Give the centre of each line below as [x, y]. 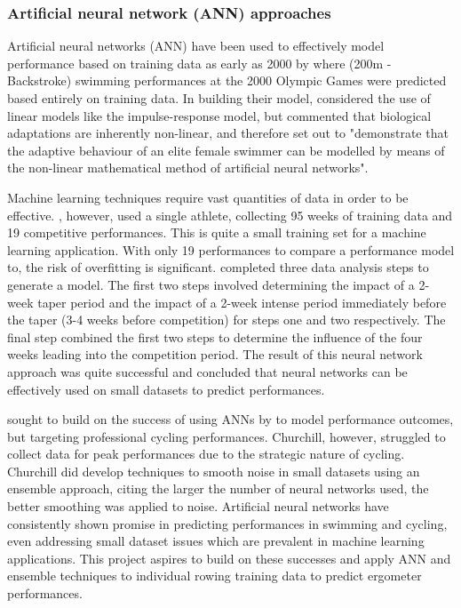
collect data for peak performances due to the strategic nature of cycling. [206, 454]
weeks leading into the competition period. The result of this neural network [215, 354]
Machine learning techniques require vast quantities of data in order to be [208, 197]
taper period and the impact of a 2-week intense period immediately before [242, 302]
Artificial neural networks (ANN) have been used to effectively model [196, 46]
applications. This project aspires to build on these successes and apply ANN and [229, 558]
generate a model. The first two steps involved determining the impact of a [211, 284]
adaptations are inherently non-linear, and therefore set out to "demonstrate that [228, 133]
